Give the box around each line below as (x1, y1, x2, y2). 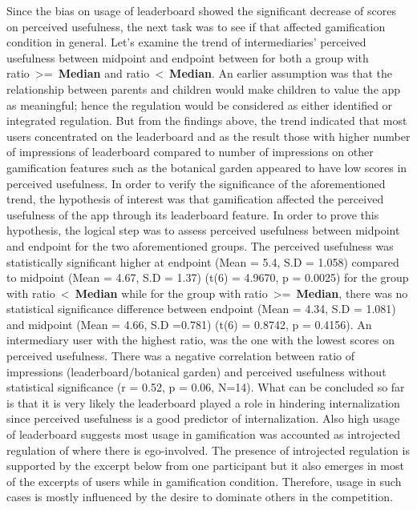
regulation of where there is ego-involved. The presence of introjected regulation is (6, 441, 410, 458)
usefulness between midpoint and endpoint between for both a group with (6, 49, 369, 66)
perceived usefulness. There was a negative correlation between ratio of (6, 347, 355, 364)
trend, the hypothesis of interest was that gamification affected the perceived (6, 191, 384, 207)
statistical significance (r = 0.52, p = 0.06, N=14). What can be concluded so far (6, 379, 405, 396)
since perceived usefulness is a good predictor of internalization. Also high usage (6, 410, 400, 427)
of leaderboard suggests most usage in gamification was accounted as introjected (6, 426, 401, 443)
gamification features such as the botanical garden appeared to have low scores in (6, 159, 407, 175)
